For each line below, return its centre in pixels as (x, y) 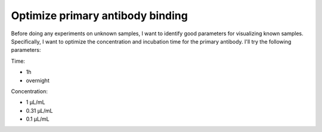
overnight (38, 80)
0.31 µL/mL (39, 110)
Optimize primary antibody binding (99, 16)
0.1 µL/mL (38, 119)
